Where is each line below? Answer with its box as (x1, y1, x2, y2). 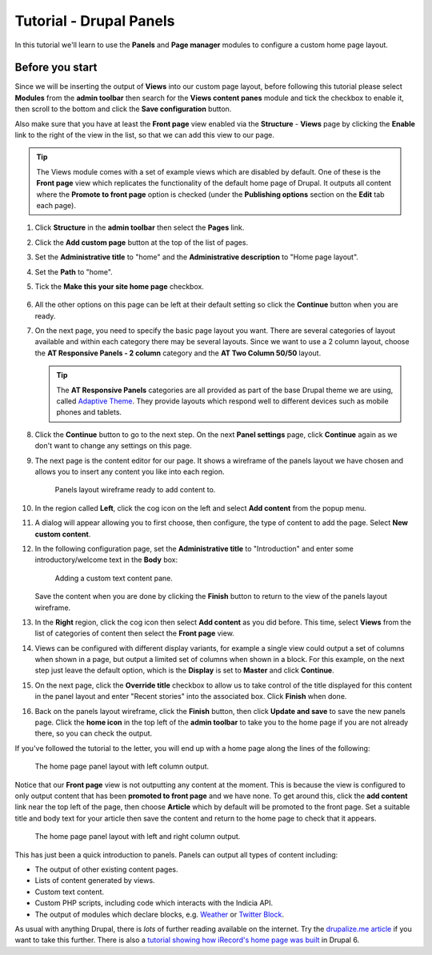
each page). (36, 200, 76, 210)
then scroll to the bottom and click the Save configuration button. (14, 104, 232, 114)
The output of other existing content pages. (34, 865, 179, 874)
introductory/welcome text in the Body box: (34, 555, 178, 564)
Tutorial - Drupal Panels (14, 12, 175, 30)
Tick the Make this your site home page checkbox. (34, 281, 204, 291)
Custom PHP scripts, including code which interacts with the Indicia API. (34, 898, 274, 908)
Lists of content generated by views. (34, 876, 155, 885)
